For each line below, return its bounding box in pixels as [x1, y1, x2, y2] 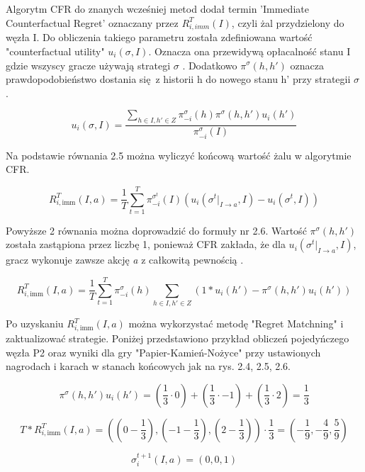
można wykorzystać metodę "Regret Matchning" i [128, 316, 344, 331]
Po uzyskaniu [6, 316, 64, 331]
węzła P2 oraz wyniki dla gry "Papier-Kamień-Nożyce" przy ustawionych [6, 344, 321, 359]
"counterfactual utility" [6, 43, 105, 58]
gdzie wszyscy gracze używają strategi [6, 57, 171, 72]
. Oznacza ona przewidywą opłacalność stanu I [148, 43, 351, 58]
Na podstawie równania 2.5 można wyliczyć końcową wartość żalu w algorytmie [6, 147, 352, 162]
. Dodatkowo [182, 57, 237, 72]
